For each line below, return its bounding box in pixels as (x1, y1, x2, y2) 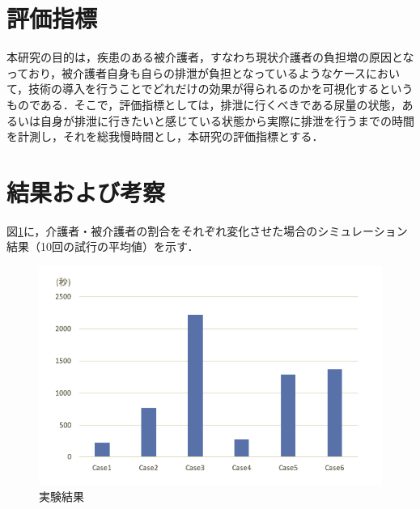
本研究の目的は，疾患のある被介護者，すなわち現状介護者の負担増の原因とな (6, 49, 414, 66)
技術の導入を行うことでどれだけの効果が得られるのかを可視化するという (28, 80, 414, 97)
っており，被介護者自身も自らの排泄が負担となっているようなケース (6, 64, 367, 81)
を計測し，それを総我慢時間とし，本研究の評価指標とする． (6, 128, 324, 145)
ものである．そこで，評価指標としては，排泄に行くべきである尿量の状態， (6, 95, 402, 112)
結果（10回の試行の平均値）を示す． (6, 238, 199, 255)
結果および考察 (6, 175, 166, 208)
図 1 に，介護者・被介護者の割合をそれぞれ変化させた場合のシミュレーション (6, 222, 408, 239)
